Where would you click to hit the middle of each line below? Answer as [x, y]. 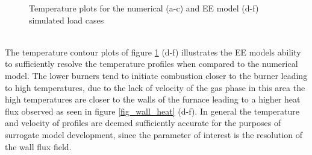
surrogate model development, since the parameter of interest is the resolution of [154, 134]
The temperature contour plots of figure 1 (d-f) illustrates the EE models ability [153, 52]
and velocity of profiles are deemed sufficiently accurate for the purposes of [143, 123]
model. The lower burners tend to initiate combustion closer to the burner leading [156, 75]
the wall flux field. [38, 146]
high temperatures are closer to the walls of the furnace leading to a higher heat [153, 99]
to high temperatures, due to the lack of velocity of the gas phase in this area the [155, 87]
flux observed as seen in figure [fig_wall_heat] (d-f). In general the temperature [152, 111]
